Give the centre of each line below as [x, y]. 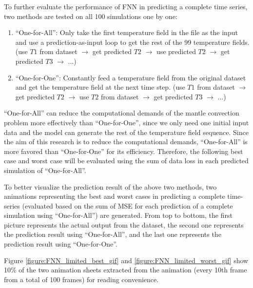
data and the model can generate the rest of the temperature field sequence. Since [126, 132]
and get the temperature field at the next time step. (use [100, 87]
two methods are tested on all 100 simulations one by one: [91, 16]
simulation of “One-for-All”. [45, 170]
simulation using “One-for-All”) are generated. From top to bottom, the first [118, 215]
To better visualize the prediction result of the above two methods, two [110, 186]
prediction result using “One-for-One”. [61, 244]
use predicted [176, 51]
